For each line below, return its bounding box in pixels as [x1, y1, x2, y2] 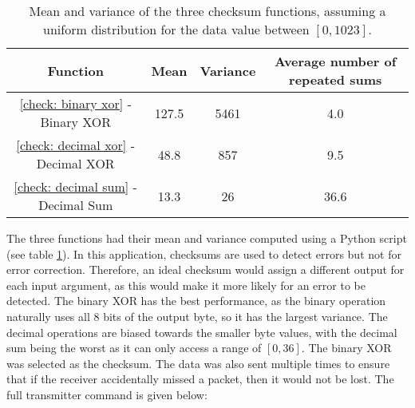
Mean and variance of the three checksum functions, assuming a [29, 2, 386, 20]
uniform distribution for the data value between [43, 20, 310, 38]
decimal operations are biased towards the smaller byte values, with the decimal [6, 323, 397, 340]
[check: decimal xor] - [16, 136, 135, 154]
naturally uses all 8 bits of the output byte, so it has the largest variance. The [6, 307, 388, 324]
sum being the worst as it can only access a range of [6, 339, 262, 356]
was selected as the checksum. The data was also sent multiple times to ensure [6, 355, 390, 371]
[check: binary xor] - [19, 94, 132, 113]
